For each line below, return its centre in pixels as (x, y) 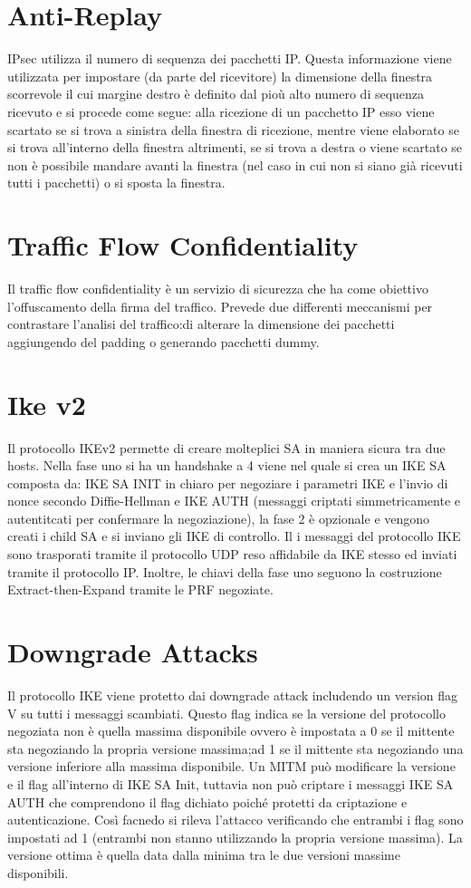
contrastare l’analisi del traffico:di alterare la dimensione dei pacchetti (201, 324)
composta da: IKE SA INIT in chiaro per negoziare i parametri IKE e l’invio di (228, 483)
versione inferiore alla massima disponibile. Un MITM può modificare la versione (231, 766)
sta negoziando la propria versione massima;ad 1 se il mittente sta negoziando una (235, 748)
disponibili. (38, 872)
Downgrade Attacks (133, 652)
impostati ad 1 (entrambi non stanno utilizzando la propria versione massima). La (235, 837)
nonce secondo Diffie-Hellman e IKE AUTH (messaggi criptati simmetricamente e (234, 501)
